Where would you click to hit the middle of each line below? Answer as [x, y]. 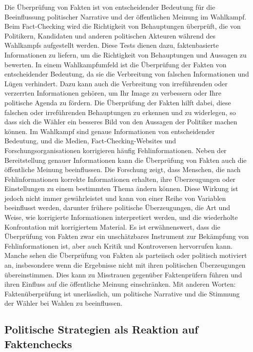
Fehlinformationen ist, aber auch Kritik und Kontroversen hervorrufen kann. [118, 245]
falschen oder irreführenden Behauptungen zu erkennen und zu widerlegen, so [120, 112]
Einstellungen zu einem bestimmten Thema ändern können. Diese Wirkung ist [121, 188]
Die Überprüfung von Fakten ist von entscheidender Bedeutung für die [110, 7]
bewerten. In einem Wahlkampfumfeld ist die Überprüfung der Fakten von [116, 64]
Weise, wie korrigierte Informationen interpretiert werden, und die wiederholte [121, 217]
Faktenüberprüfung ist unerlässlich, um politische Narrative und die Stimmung [122, 293]
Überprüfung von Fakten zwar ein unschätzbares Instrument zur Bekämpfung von [127, 236]
